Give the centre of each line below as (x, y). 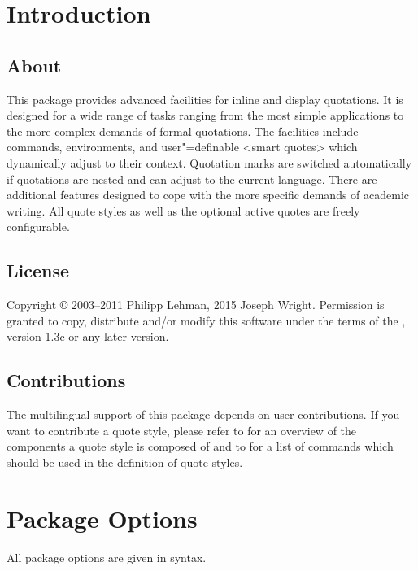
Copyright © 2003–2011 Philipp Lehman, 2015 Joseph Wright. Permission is (196, 305)
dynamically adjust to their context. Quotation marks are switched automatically (209, 162)
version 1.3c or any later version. (88, 336)
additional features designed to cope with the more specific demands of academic (208, 195)
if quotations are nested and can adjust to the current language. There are (192, 179)
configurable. (38, 227)
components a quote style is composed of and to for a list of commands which (200, 446)
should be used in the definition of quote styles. (125, 462)
